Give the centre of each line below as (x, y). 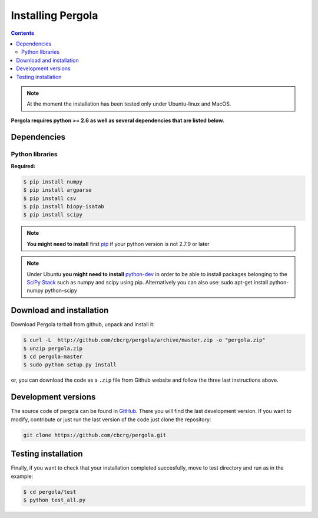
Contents (23, 33)
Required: (23, 166)
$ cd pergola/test (50, 492)
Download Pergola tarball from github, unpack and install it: (83, 324)
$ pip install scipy (53, 215)
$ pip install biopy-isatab (64, 206)
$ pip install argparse (58, 190)
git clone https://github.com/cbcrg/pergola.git (95, 435)
